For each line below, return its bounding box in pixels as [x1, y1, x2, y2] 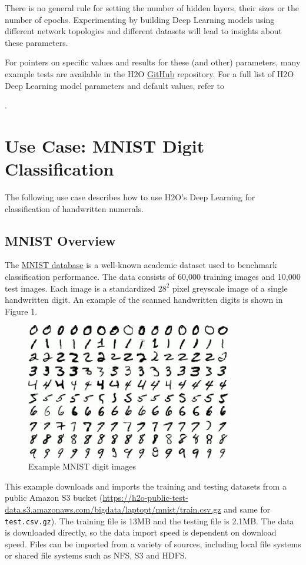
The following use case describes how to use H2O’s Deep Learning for [5, 191, 255, 203]
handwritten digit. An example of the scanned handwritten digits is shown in [5, 293, 283, 306]
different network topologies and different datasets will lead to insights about [5, 25, 282, 37]
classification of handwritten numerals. [5, 202, 144, 214]
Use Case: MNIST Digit [5, 133, 205, 157]
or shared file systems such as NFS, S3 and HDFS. [5, 549, 187, 561]
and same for [224, 503, 271, 515]
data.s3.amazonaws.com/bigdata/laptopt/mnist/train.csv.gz [5, 503, 221, 515]
